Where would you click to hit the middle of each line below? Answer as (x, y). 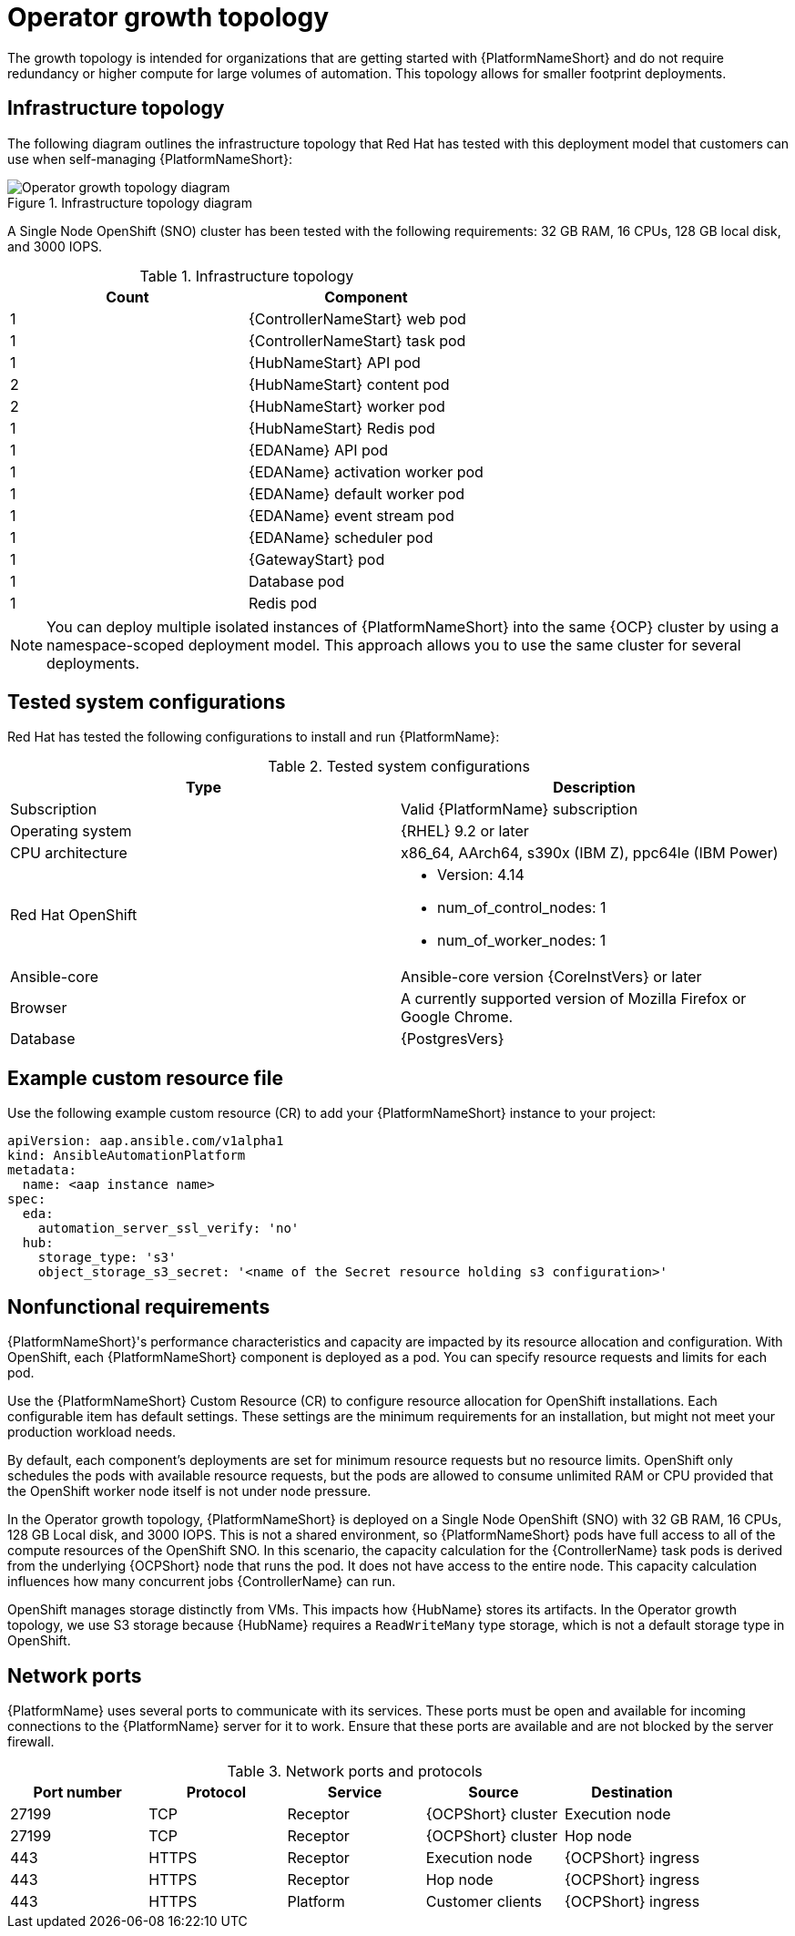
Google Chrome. (457, 1017)
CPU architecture (69, 853)
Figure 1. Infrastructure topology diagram (130, 202)
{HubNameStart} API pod (334, 362)
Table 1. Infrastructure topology (247, 276)
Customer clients (484, 1901)
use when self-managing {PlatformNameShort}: (150, 159)
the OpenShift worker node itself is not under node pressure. (189, 1491)
